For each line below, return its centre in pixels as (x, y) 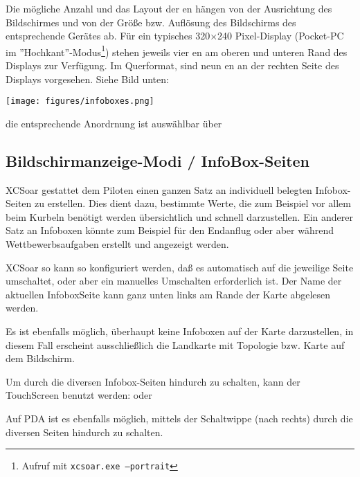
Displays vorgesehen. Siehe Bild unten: (87, 79)
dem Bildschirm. (40, 358)
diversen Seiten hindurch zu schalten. (84, 432)
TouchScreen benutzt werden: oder (79, 395)
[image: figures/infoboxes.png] (80, 101)
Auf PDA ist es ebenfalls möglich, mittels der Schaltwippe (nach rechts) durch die (179, 418)
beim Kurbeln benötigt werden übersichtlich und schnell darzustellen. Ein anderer (179, 216)
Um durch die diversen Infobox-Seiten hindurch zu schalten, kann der (153, 381)
